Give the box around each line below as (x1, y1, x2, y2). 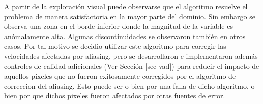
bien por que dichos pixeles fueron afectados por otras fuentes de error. (4, 90, 225, 101)
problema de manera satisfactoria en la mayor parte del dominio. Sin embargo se (4, 11, 255, 21)
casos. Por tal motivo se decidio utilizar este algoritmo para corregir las (4, 41, 226, 51)
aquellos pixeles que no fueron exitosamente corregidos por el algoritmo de (4, 71, 236, 81)
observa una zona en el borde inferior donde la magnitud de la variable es (4, 21, 233, 31)
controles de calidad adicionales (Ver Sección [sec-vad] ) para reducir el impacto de (4, 60, 259, 71)
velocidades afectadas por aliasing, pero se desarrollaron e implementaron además (4, 50, 258, 61)
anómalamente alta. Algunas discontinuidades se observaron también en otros (4, 30, 246, 41)
